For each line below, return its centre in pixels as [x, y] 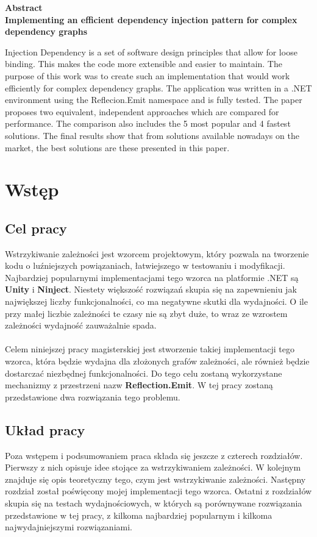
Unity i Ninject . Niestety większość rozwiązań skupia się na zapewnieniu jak [151, 289]
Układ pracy [45, 429]
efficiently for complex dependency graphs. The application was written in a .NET [158, 87]
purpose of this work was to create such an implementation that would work [148, 75]
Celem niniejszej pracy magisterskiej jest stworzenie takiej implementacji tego [150, 349]
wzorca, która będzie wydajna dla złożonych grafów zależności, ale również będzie [157, 361]
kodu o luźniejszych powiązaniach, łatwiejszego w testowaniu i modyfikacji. [145, 265]
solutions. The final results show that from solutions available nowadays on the [152, 135]
